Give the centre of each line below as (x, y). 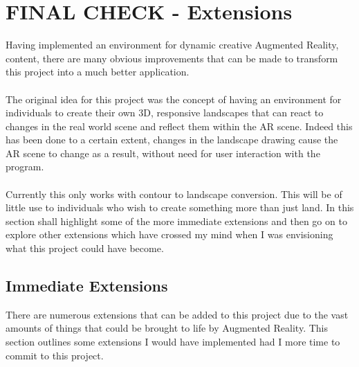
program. (25, 167)
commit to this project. (55, 355)
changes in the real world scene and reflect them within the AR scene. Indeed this (179, 126)
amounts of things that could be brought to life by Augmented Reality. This (167, 328)
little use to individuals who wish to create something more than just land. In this (180, 207)
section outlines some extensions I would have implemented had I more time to (173, 342)
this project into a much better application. (98, 72)
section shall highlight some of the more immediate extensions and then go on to (176, 221)
